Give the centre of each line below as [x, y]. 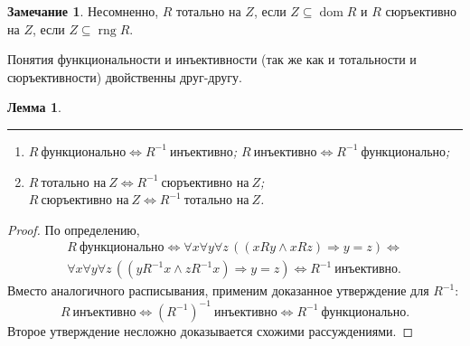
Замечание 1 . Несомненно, [83, 11]
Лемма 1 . [34, 107]
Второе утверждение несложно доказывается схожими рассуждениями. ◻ [210, 330]
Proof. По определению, [74, 229]
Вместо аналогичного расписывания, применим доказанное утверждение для [218, 290]
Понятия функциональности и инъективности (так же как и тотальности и [212, 59]
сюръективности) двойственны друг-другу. [125, 76]
